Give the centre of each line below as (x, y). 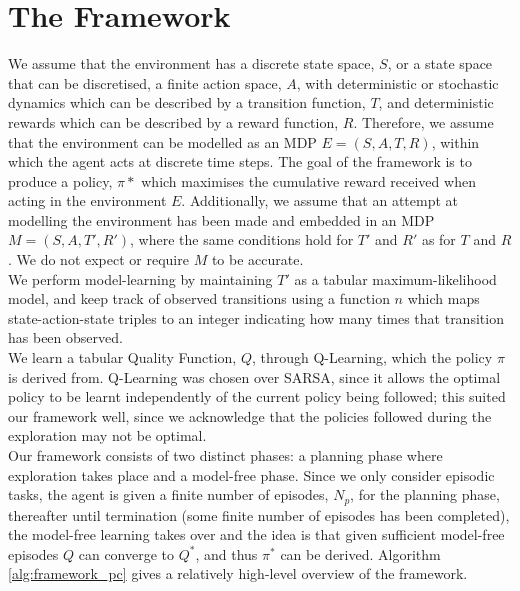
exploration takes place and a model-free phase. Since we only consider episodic (251, 474)
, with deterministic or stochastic (397, 82)
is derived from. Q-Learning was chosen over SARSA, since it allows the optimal (254, 376)
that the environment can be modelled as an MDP (162, 141)
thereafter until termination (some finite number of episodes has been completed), (259, 514)
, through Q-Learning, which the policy (372, 357)
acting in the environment (87, 200)
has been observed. (65, 337)
